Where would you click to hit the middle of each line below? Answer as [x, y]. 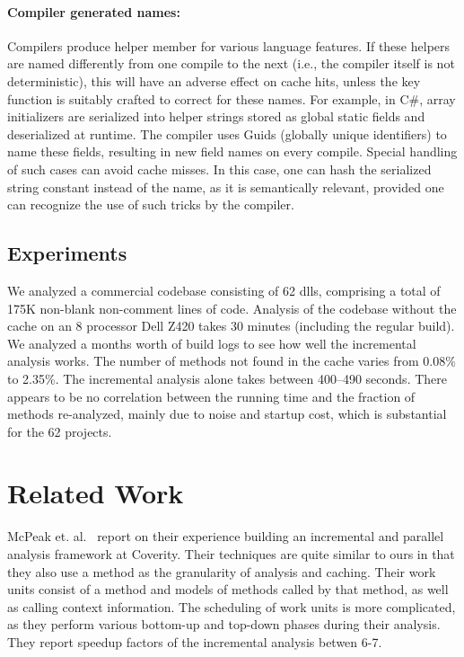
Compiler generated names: [94, 11]
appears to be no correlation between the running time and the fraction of [211, 396]
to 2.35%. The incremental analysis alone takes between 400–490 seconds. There [227, 378]
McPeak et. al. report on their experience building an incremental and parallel [226, 536]
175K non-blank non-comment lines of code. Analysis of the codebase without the [232, 308]
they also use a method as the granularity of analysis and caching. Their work [222, 571]
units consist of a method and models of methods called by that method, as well [228, 589]
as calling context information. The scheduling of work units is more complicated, [232, 606]
